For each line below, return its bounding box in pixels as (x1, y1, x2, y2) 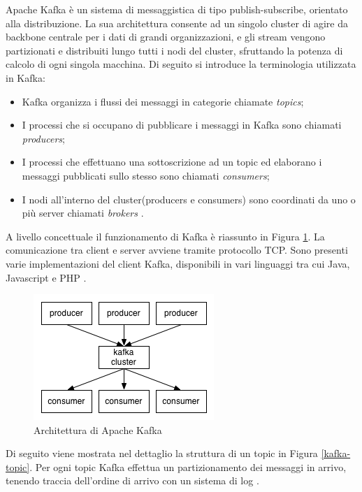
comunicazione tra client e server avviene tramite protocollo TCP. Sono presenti (6, 243, 348, 257)
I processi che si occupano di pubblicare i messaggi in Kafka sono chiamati (22, 117, 342, 132)
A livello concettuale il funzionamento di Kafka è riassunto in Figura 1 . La (6, 229, 325, 243)
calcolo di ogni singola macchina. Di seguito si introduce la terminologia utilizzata (6, 57, 356, 71)
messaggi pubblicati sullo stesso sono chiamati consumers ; (22, 168, 270, 182)
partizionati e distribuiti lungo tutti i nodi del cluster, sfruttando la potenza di (6, 43, 343, 57)
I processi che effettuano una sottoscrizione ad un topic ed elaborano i (22, 154, 322, 169)
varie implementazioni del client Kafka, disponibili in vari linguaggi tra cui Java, (6, 256, 350, 270)
